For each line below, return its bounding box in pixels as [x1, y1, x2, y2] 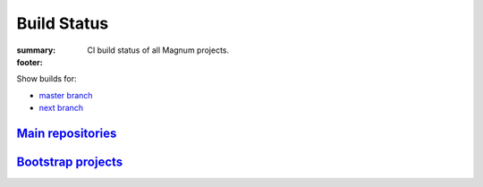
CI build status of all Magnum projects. [87, 45, 230, 55]
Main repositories [16, 125, 117, 140]
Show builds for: [16, 73, 77, 84]
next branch [38, 103, 84, 114]
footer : [16, 56, 44, 67]
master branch [38, 89, 93, 100]
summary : [16, 45, 56, 55]
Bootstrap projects [16, 154, 123, 169]
